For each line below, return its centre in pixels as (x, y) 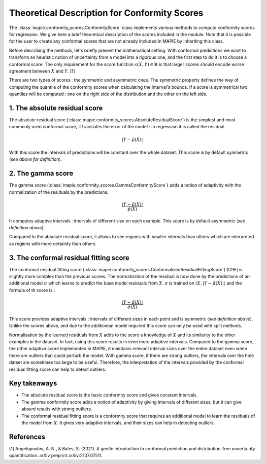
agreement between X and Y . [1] (42, 71)
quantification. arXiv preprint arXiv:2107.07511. (56, 456)
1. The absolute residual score (56, 108)
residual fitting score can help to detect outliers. (58, 369)
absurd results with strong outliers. (57, 409)
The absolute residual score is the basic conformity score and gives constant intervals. (110, 395)
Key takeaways (33, 383)
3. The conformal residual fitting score (69, 258)
